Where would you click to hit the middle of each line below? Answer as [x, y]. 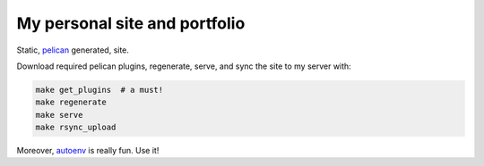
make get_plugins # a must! [99, 90]
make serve [59, 115]
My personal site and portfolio [131, 23]
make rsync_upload [76, 128]
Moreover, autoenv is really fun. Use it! [88, 151]
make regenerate [71, 102]
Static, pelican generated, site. [73, 50]
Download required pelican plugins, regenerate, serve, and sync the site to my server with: [184, 66]
